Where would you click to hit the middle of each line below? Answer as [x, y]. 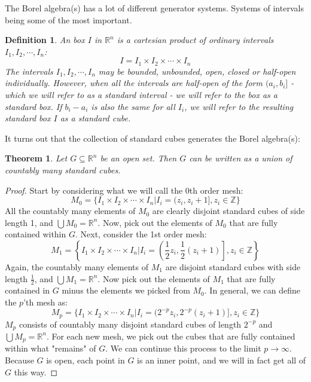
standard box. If [33, 106]
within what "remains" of [51, 348]
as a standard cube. [95, 118]
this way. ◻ [36, 372]
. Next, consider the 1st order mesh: [141, 234]
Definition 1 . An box [45, 40]
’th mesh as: [46, 302]
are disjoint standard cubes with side [233, 266]
